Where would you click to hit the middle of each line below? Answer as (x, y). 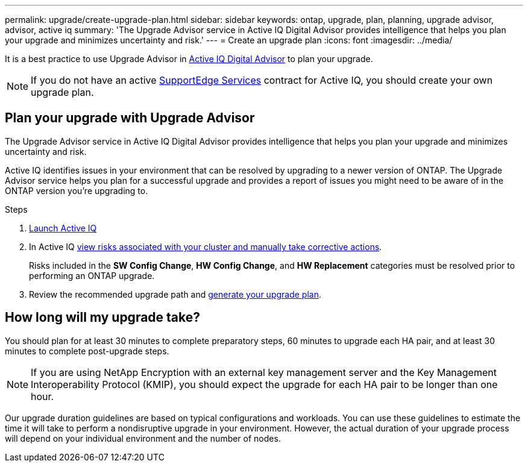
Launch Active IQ (63, 228)
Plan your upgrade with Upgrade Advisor (130, 118)
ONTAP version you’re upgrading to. (77, 190)
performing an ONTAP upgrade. (92, 275)
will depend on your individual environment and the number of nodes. (143, 438)
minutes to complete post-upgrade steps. (87, 351)
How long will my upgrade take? (103, 318)
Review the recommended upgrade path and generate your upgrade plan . (175, 294)
